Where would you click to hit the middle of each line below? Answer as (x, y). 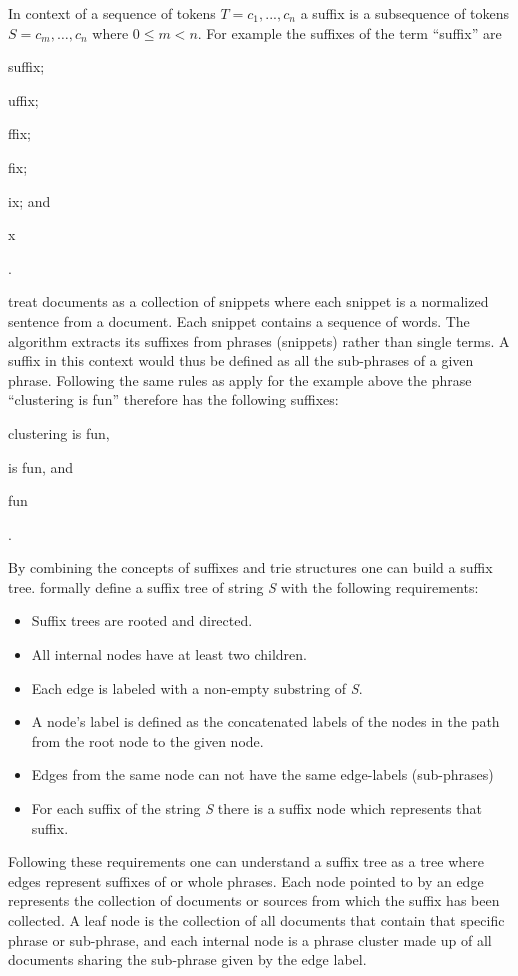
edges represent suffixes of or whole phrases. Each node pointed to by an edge (246, 880)
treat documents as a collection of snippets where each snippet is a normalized (248, 301)
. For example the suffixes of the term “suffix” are (349, 32)
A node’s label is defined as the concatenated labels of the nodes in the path (265, 721)
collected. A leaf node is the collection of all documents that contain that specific (256, 920)
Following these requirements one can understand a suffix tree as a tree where (246, 861)
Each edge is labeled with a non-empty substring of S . (197, 687)
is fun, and (41, 466)
